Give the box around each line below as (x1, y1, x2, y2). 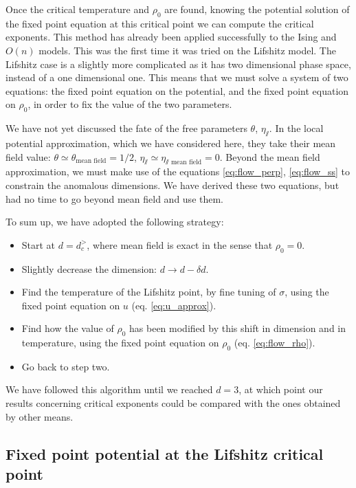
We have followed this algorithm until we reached (5, 382, 213, 397)
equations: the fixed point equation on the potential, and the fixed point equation (5, 83, 349, 98)
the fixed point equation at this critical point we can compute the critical (5, 16, 314, 30)
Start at (21, 237, 56, 252)
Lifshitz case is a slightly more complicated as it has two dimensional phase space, (5, 56, 351, 71)
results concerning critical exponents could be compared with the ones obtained (5, 396, 341, 410)
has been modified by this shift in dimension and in (129, 321, 346, 335)
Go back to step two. (21, 359, 110, 373)
